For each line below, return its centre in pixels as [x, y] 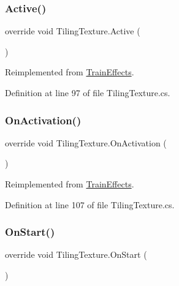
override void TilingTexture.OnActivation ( [86, 142]
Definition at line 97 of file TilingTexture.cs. [88, 92]
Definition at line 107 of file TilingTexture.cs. [90, 204]
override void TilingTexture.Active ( [73, 31]
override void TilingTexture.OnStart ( [76, 254]
